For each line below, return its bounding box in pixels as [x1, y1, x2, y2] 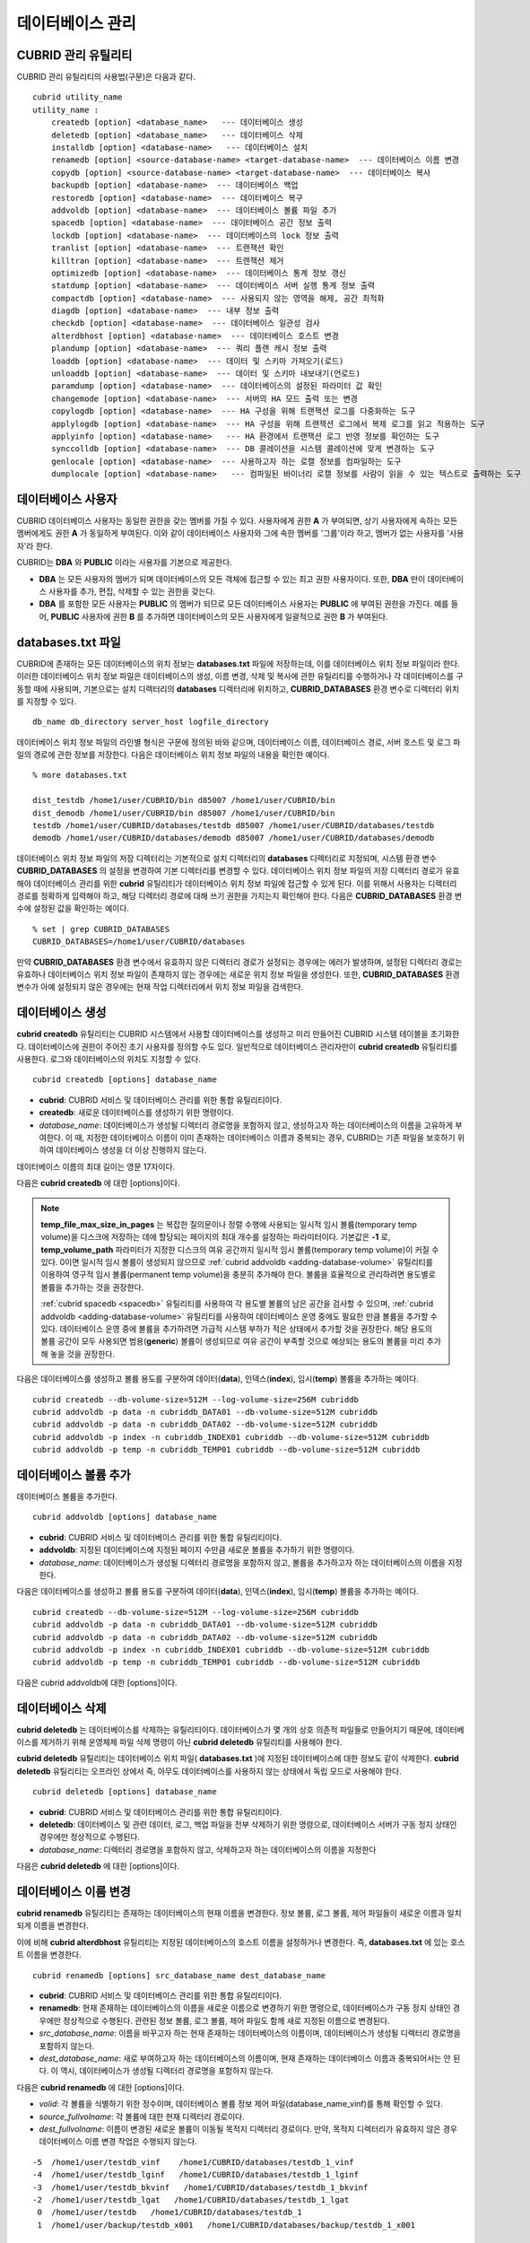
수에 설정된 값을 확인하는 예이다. [16, 903, 130, 914]
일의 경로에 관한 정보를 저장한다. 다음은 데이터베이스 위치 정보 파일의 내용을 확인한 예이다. [16, 749, 330, 760]
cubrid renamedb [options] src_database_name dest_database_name [32, 1970, 326, 1980]
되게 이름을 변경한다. [16, 1920, 89, 1931]
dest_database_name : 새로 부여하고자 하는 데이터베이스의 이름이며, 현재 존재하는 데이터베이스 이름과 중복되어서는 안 [39, 2053, 452, 2064]
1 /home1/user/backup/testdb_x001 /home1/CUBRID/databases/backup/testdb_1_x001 [37, 2220, 416, 2230]
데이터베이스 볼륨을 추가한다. [16, 1491, 118, 1502]
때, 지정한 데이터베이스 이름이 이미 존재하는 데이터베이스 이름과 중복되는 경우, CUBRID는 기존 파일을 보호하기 [74, 1131, 456, 1143]
